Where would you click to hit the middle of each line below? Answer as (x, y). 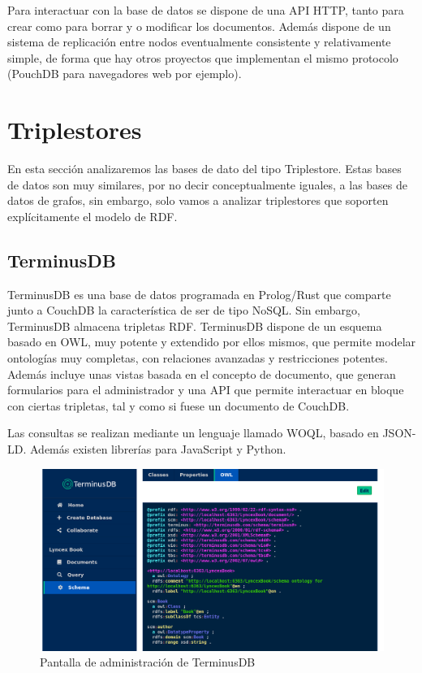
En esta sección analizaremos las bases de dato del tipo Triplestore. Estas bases (205, 169)
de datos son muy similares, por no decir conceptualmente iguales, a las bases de (208, 184)
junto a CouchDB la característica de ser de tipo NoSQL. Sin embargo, (184, 310)
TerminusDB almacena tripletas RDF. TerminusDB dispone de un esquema (195, 326)
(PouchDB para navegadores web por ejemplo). (125, 74)
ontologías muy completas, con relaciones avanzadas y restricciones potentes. (198, 358)
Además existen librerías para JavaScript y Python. (158, 449)
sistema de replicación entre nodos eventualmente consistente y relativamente (199, 42)
